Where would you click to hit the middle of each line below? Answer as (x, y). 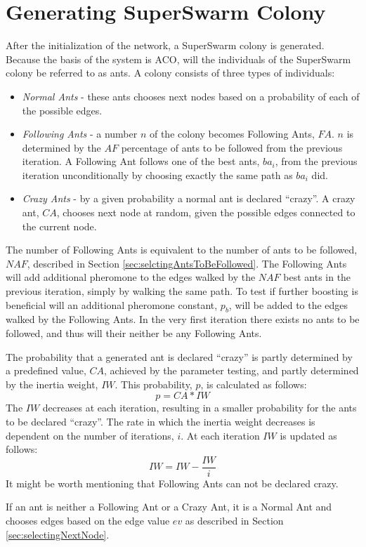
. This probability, (153, 384)
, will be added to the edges (288, 304)
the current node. (59, 226)
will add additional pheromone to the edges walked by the (131, 277)
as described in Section (234, 521)
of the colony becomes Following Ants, (232, 134)
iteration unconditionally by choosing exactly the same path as (157, 174)
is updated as (308, 435)
